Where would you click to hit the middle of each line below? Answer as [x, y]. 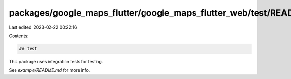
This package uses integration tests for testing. [56, 61]
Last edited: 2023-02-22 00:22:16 [43, 27]
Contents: [19, 36]
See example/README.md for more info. [49, 70]
